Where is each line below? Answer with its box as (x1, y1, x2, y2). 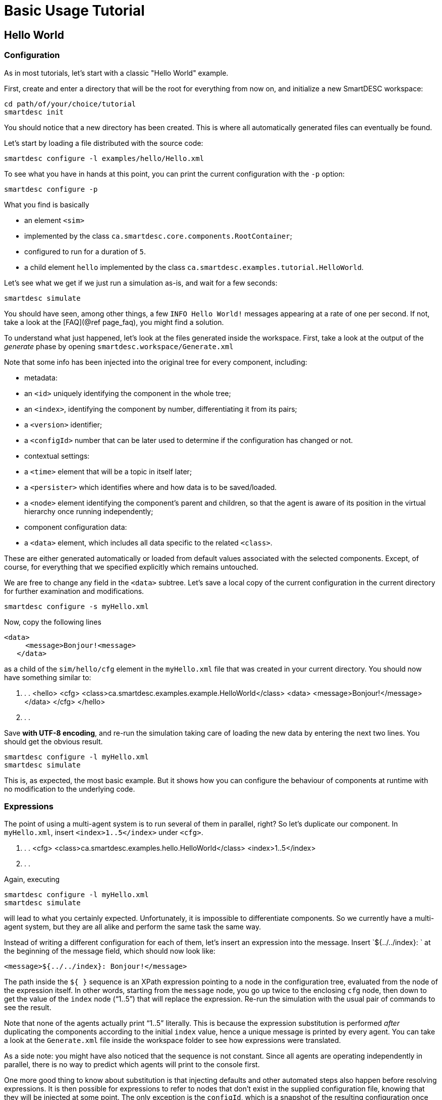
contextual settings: (24, 451, 90, 460)
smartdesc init (4, 107, 64, 116)
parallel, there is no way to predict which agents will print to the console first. (4, 1060, 260, 1069)
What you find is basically (4, 200, 89, 209)
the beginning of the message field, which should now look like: (4, 947, 215, 956)
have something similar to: (4, 673, 91, 682)
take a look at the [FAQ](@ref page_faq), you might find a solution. (4, 317, 224, 326)
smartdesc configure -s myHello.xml (4, 602, 149, 611)
